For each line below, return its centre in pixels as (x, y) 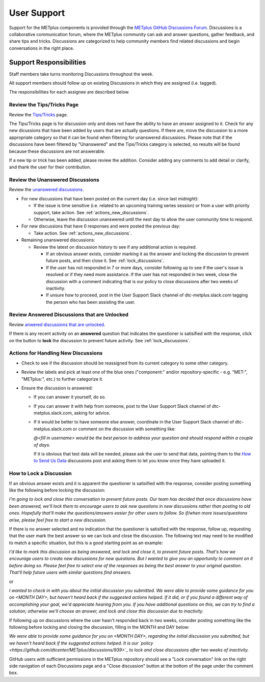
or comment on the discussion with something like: (124, 429)
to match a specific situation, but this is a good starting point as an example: (86, 543)
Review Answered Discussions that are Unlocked (69, 315)
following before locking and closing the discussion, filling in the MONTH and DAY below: (99, 627)
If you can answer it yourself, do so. (70, 397)
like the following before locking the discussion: (57, 490)
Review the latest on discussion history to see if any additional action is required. (115, 247)
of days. (42, 445)
